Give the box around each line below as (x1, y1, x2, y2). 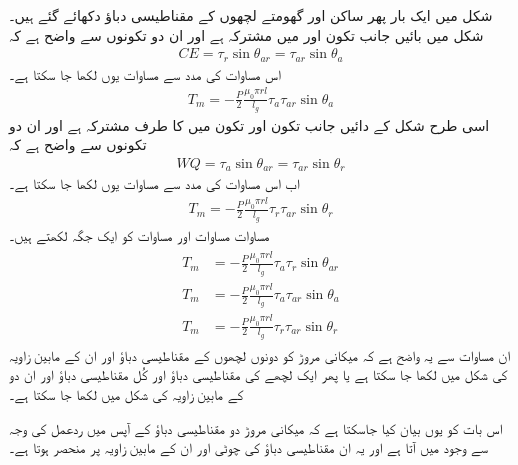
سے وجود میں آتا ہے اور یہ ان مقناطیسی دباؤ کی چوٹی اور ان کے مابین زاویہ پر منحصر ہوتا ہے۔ (9, 437, 489, 458)
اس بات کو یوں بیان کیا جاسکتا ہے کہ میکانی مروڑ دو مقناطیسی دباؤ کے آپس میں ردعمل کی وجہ (9, 417, 503, 438)
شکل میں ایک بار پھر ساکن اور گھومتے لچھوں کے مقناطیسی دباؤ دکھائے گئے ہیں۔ (9, 5, 493, 25)
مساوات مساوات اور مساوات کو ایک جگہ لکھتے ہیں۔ (9, 224, 270, 245)
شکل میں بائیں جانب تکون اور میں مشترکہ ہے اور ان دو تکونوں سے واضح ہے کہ (9, 24, 484, 45)
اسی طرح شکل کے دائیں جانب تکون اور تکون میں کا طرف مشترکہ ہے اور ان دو (9, 114, 490, 135)
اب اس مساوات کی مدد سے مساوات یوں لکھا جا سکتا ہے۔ (9, 173, 300, 194)
